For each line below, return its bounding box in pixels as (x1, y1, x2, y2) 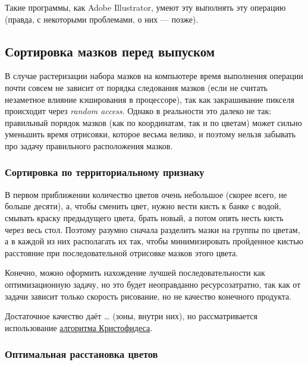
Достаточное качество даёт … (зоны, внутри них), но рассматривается (5, 310, 257, 322)
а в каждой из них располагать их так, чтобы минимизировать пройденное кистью (5, 235, 304, 247)
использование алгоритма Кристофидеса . (5, 321, 153, 333)
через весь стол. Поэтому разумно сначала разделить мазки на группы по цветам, (5, 223, 300, 235)
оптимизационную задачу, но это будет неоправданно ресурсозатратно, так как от (5, 278, 301, 290)
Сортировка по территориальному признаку (5, 165, 205, 180)
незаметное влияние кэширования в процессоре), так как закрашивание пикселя (5, 93, 294, 105)
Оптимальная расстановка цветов (5, 347, 158, 361)
